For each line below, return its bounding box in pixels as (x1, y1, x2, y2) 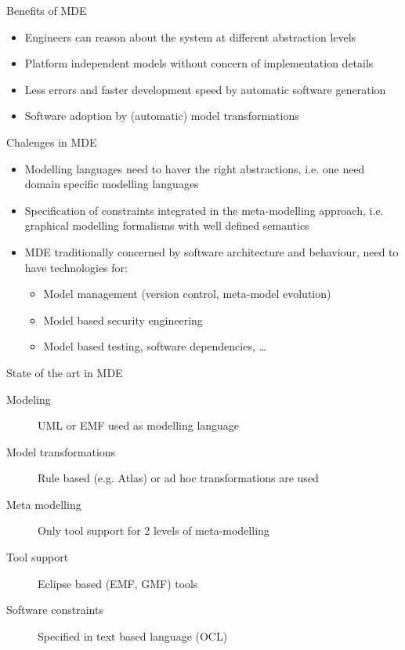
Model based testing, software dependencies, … (43, 338, 266, 354)
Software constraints (6, 601, 103, 618)
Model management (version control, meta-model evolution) (43, 285, 331, 302)
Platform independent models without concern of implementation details (24, 55, 374, 71)
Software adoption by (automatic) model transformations (24, 107, 299, 124)
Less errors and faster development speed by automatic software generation (24, 81, 386, 97)
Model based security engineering (43, 311, 203, 328)
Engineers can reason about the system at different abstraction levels (24, 28, 356, 45)
